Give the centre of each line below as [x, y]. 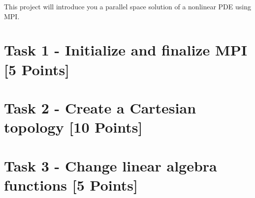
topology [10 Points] [73, 127]
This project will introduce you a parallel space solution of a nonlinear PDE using [127, 6]
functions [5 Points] [71, 184]
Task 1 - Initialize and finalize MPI [126, 50]
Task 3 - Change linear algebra [111, 165]
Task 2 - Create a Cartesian [100, 107]
